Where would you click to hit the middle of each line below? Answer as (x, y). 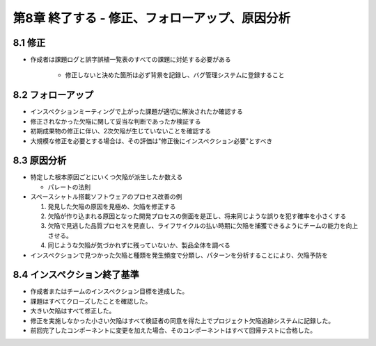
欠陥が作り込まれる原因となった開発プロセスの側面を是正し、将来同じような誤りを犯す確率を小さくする (197, 216)
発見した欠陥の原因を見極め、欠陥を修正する (112, 206)
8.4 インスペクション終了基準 (76, 275)
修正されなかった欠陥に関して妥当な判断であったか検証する (116, 121)
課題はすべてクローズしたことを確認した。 (91, 301)
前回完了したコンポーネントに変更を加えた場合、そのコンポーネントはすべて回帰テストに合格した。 (173, 331)
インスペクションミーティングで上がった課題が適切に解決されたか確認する (136, 112)
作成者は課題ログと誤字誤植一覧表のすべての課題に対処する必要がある (131, 60)
